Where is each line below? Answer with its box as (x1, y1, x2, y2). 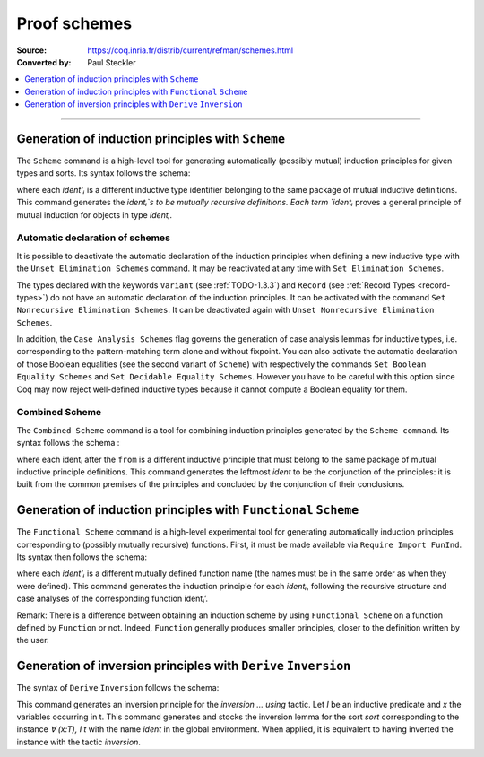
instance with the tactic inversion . (16, 736, 141, 747)
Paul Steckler (87, 57, 136, 67)
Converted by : (16, 57, 72, 67)
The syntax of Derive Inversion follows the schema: (16, 683, 220, 693)
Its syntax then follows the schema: (16, 552, 148, 562)
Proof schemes (16, 13, 133, 33)
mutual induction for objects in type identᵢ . (16, 209, 173, 220)
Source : (16, 45, 48, 56)
